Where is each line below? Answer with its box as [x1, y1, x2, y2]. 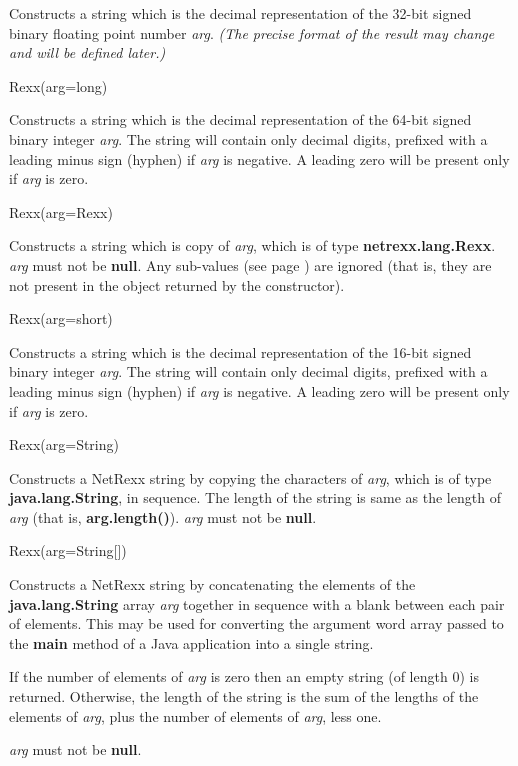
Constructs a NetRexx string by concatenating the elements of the [9, 574, 416, 595]
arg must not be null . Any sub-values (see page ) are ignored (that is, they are [9, 254, 492, 275]
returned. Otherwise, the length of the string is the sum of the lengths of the [9, 686, 479, 707]
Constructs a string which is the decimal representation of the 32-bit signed [9, 3, 472, 23]
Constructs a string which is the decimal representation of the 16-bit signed [9, 341, 472, 362]
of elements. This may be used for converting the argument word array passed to [9, 613, 504, 634]
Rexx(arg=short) [9, 308, 113, 329]
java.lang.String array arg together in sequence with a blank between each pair [9, 593, 505, 614]
